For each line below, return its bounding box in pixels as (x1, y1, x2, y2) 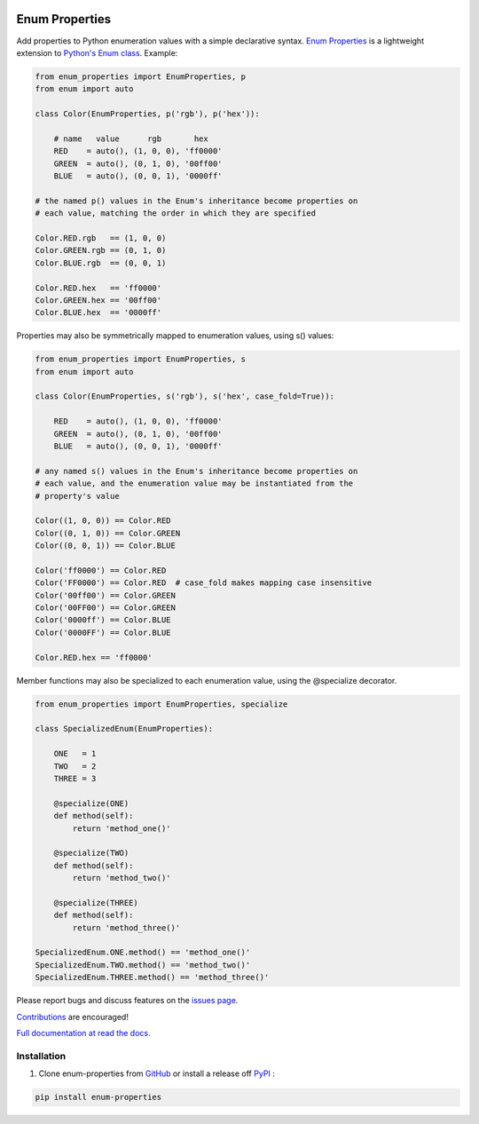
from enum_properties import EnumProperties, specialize (35, 699, 288, 709)
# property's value (35, 491, 120, 501)
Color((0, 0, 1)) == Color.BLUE (35, 541, 177, 550)
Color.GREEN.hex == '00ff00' (35, 295, 162, 305)
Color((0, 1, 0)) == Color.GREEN (35, 528, 181, 538)
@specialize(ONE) (53, 798, 130, 808)
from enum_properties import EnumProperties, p (35, 71, 246, 82)
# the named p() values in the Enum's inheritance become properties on (35, 195, 358, 206)
